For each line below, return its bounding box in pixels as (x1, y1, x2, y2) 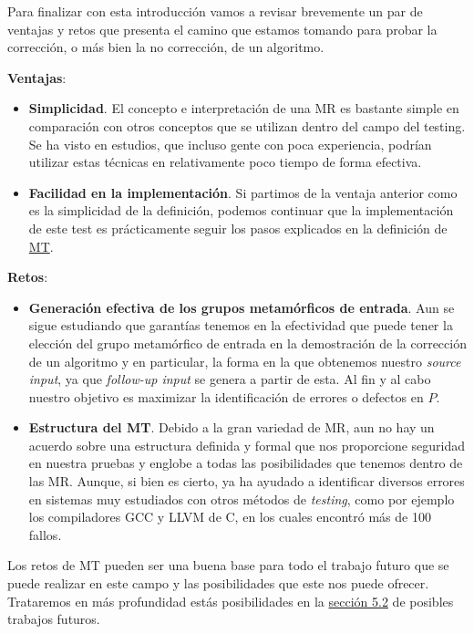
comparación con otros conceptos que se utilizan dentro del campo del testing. (28, 116, 466, 135)
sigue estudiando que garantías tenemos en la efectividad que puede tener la (28, 316, 453, 335)
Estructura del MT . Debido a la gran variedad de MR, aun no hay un (28, 418, 435, 437)
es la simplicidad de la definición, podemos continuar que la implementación (28, 201, 454, 220)
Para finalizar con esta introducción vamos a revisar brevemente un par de (7, 2, 423, 20)
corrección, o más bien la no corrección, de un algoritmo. (7, 37, 325, 57)
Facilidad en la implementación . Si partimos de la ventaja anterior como (28, 182, 458, 202)
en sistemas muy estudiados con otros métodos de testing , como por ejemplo (28, 489, 455, 508)
